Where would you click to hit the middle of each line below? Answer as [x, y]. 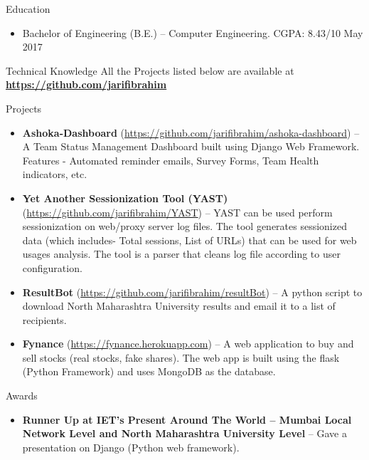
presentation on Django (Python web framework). [131, 447]
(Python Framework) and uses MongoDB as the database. [149, 371]
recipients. [44, 319]
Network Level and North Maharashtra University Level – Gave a [184, 433]
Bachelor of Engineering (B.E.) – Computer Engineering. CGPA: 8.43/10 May [193, 32]
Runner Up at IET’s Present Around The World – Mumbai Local [187, 419]
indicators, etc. [55, 174]
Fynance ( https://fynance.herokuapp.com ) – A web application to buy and [188, 344]
